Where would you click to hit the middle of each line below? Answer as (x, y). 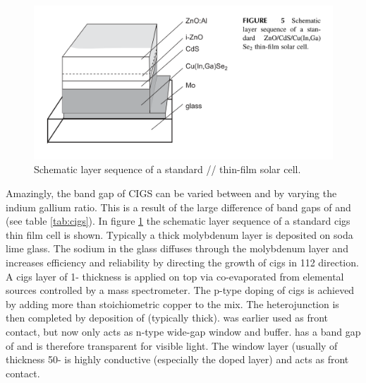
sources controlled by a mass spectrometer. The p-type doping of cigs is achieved (180, 290)
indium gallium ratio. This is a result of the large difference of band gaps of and (178, 207)
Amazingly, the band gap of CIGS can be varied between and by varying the (171, 193)
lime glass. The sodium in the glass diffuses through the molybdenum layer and (177, 248)
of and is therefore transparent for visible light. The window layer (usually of (172, 345)
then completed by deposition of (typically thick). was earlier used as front (167, 318)
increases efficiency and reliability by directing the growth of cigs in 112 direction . (182, 262)
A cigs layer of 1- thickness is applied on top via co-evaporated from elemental (175, 276)
